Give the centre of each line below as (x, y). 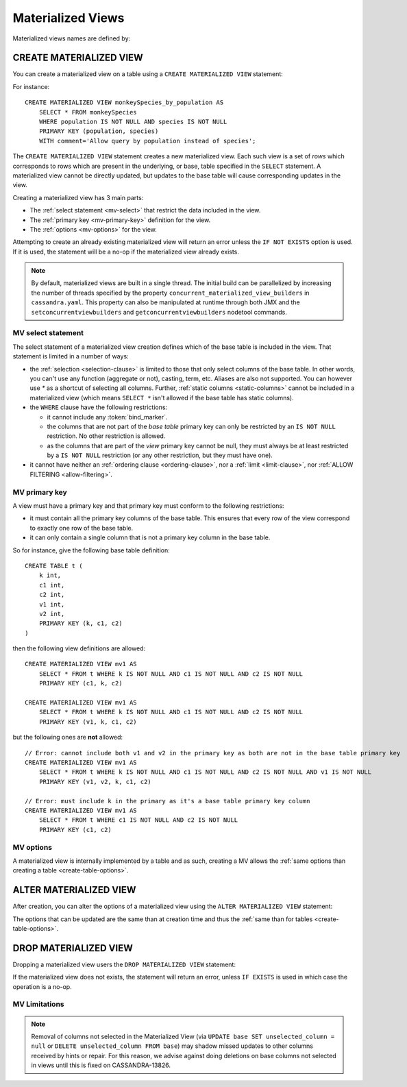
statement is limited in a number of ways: (71, 356)
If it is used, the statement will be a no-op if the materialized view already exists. (126, 252)
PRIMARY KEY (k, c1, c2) (81, 623)
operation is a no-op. (42, 986)
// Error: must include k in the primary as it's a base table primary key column (168, 801)
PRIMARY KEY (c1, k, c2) (81, 683)
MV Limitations (38, 1004)
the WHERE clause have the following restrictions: (99, 407)
